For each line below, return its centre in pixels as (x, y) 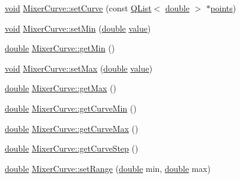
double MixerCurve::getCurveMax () (72, 128)
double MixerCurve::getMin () (60, 48)
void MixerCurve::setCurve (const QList (78, 8)
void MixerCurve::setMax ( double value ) (79, 68)
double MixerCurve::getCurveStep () (72, 148)
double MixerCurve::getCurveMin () (71, 108)
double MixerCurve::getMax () (61, 88)
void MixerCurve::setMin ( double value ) (78, 28)
